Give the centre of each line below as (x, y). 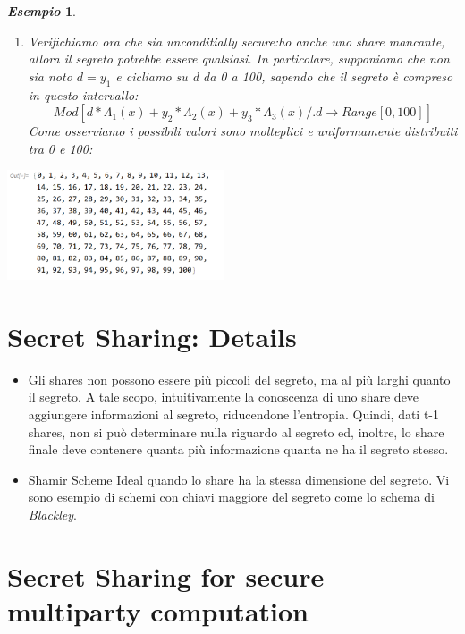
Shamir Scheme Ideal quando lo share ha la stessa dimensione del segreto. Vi (239, 479)
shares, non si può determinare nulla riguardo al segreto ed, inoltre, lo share (236, 431)
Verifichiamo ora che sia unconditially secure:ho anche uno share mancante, (237, 41)
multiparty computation (158, 610)
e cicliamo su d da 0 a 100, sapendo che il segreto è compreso (284, 76)
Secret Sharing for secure (166, 575)
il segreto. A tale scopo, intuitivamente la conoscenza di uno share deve (224, 397)
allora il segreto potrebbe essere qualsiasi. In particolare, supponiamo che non (239, 59)
